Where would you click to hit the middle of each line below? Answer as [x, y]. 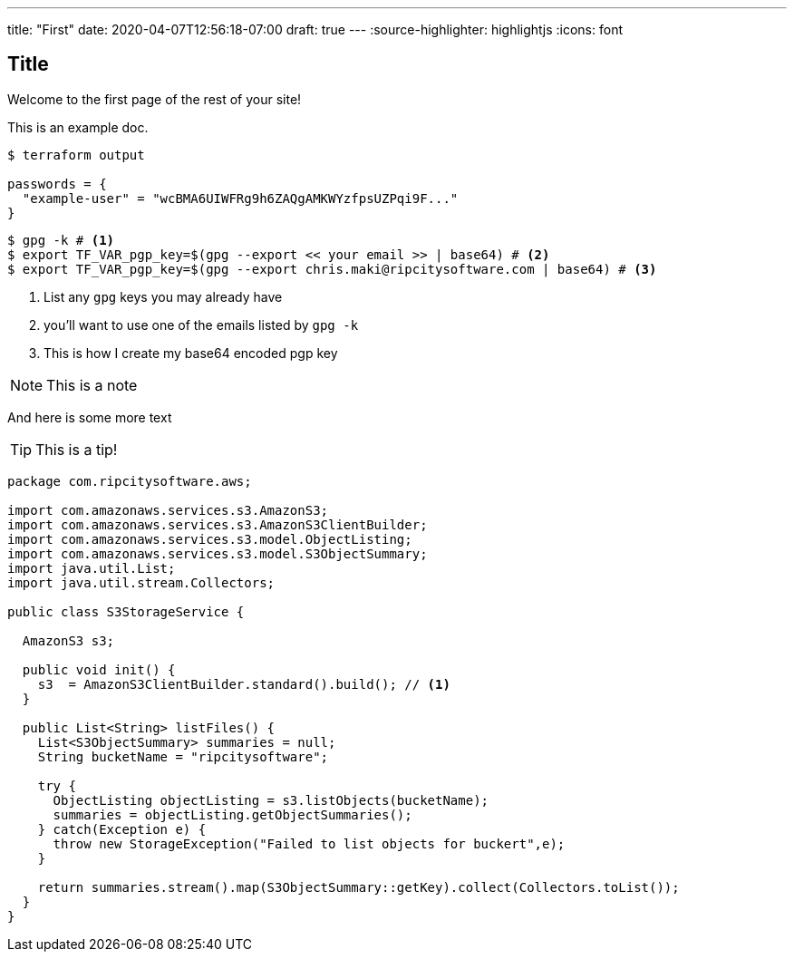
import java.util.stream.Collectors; [141, 582]
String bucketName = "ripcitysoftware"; [183, 756]
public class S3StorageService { [126, 611]
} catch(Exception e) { [122, 829]
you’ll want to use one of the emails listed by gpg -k [201, 325]
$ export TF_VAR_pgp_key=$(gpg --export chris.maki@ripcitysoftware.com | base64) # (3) [332, 269]
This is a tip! [77, 449]
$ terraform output [76, 155]
